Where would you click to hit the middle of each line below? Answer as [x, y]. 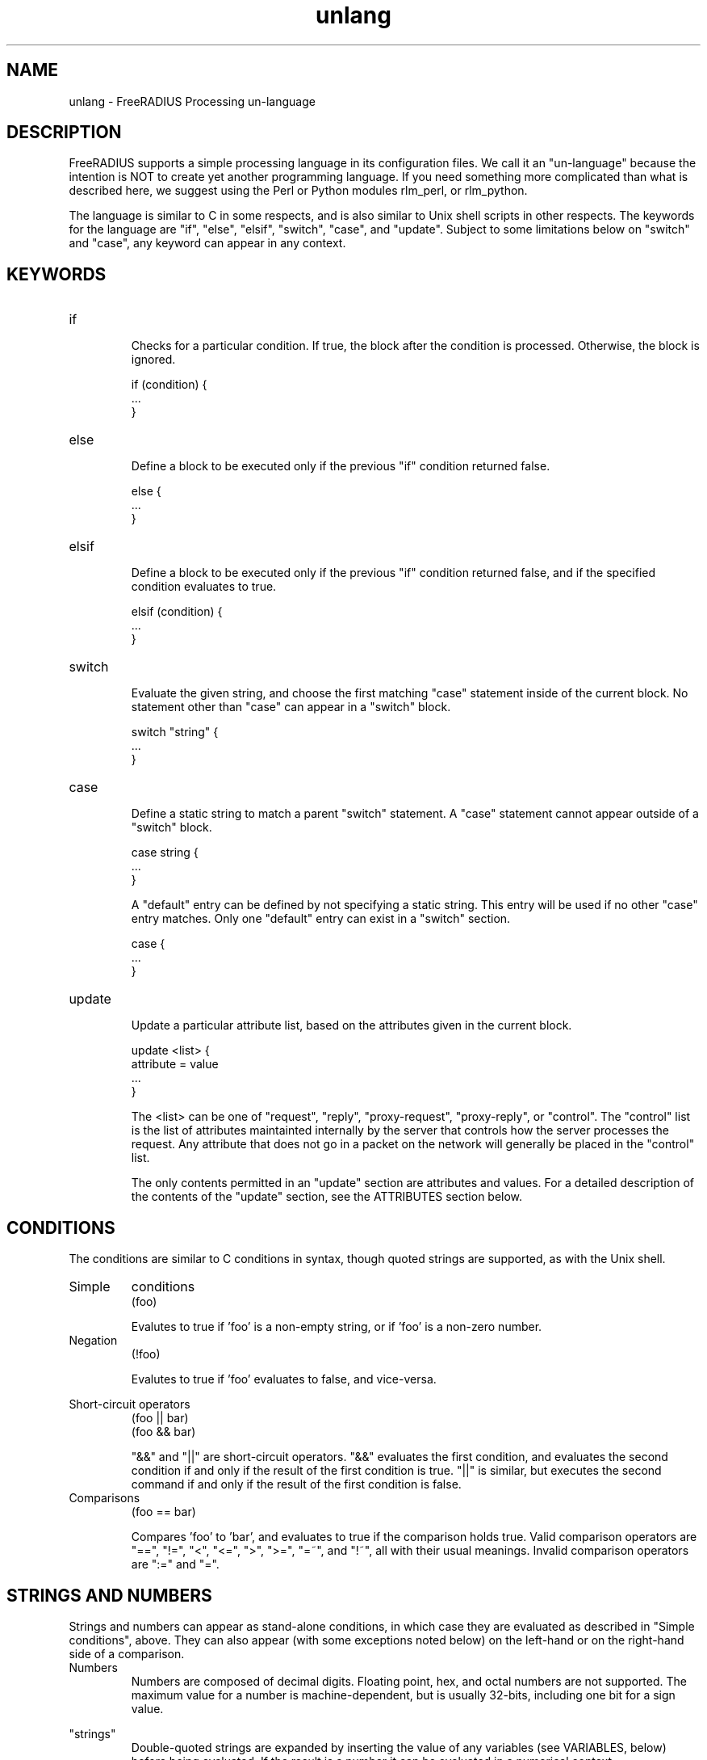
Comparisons [105, 1498]
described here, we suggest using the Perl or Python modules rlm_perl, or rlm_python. [298, 191]
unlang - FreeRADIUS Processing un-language [192, 101]
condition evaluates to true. [204, 587]
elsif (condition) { [177, 612]
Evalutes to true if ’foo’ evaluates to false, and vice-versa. [284, 1379]
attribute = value [175, 1064]
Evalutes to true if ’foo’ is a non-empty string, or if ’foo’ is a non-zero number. [337, 1327]
